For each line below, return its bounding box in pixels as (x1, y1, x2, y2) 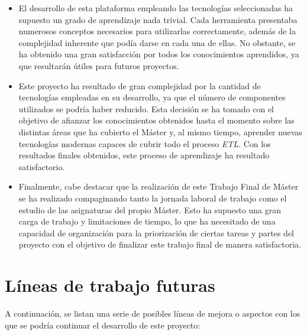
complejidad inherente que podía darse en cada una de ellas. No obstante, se (18, 36, 296, 48)
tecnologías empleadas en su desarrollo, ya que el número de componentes (18, 91, 286, 103)
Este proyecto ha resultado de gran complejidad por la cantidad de (18, 79, 261, 92)
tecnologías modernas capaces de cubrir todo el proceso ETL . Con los (18, 137, 271, 149)
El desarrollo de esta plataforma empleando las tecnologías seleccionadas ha (18, 2, 293, 14)
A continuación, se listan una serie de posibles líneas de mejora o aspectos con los (5, 307, 300, 319)
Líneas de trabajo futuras (5, 273, 215, 297)
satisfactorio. (18, 160, 65, 173)
